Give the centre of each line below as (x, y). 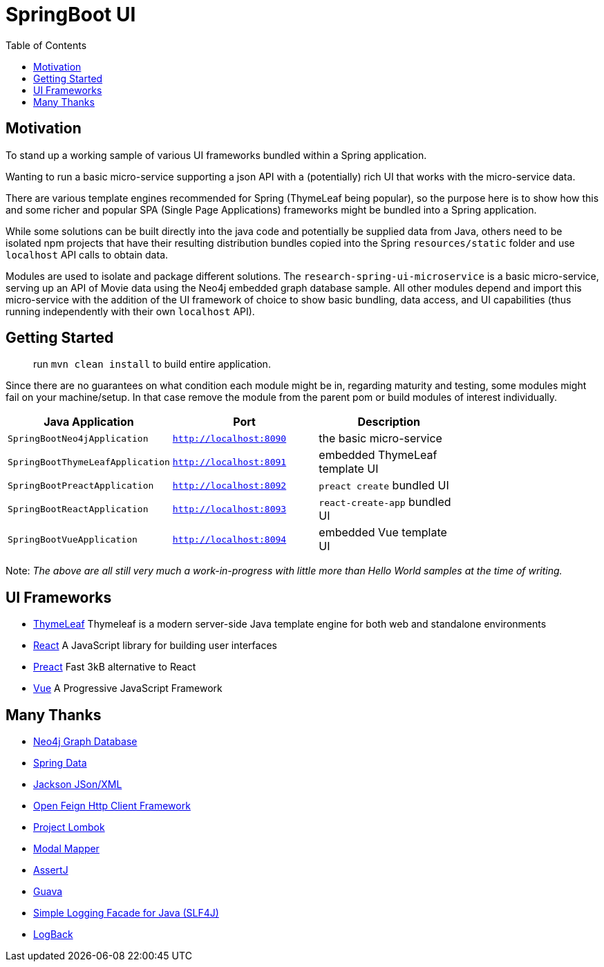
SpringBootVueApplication (73, 539)
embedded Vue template (383, 533)
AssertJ (51, 870)
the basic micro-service (380, 439)
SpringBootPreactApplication (81, 485)
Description (389, 422)
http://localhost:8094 (229, 539)
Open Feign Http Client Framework (112, 806)
